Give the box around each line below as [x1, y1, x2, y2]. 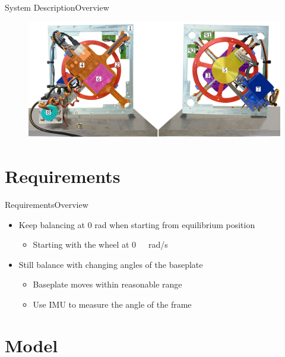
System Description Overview [5, 1, 109, 13]
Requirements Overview [5, 198, 88, 210]
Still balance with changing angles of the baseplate [18, 258, 203, 270]
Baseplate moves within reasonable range [33, 278, 182, 290]
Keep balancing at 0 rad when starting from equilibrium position [18, 218, 255, 230]
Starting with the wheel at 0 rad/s [33, 238, 168, 251]
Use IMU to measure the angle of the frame [33, 298, 192, 310]
